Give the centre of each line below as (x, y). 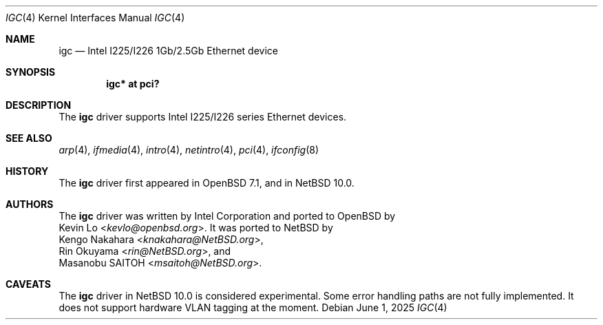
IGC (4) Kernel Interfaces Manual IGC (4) (95, 18)
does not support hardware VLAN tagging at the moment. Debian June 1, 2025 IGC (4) (253, 307)
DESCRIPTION (39, 105)
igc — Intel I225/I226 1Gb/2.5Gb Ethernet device (168, 51)
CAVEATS (28, 284)
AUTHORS (30, 204)
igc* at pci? (133, 84)
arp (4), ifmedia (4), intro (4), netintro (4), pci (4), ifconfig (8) (189, 150)
